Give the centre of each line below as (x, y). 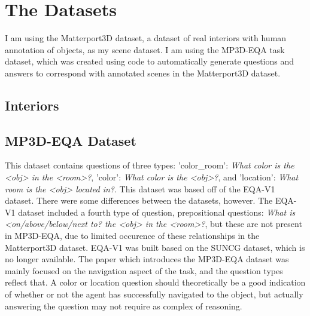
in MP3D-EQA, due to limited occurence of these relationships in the (132, 236)
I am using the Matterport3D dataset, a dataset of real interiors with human (146, 38)
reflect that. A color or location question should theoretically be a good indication (155, 282)
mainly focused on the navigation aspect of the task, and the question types (144, 270)
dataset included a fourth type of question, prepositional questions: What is (157, 212)
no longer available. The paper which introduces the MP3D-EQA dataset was (147, 259)
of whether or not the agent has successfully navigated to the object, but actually (154, 294)
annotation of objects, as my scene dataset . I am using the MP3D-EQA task (145, 49)
